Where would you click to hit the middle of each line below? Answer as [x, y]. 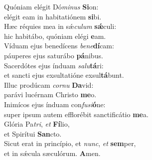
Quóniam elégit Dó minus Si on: [51, 6]
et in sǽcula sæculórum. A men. [52, 153]
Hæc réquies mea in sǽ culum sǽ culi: [60, 26]
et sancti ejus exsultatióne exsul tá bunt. [64, 75]
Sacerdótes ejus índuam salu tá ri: [54, 65]
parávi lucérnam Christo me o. [50, 94]
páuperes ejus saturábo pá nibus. [54, 55]
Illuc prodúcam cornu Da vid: [49, 84]
